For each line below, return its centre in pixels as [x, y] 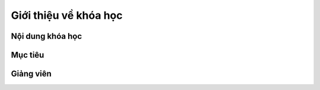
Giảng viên [31, 74]
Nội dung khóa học [47, 36]
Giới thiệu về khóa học [67, 15]
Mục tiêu [28, 55]
